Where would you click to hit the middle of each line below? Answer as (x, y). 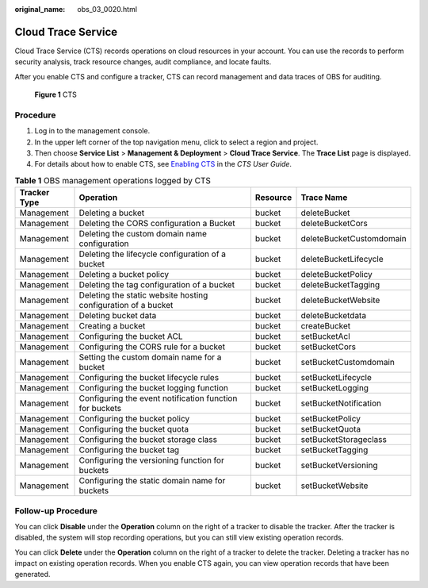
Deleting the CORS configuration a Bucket (157, 224)
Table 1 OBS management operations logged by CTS (113, 180)
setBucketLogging (334, 388)
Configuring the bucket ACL (131, 336)
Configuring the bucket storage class (148, 440)
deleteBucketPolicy (336, 275)
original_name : (40, 9)
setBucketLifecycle (336, 378)
